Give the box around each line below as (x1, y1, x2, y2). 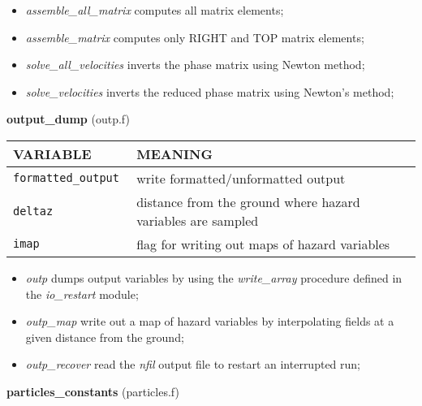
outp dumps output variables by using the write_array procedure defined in (25, 269, 403, 286)
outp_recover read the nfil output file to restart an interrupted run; (25, 356, 360, 373)
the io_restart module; (25, 285, 139, 302)
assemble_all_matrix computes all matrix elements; (25, 2, 284, 18)
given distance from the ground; (25, 328, 184, 345)
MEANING (136, 144, 213, 163)
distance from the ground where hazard (136, 192, 360, 211)
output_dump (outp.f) (6, 110, 130, 127)
